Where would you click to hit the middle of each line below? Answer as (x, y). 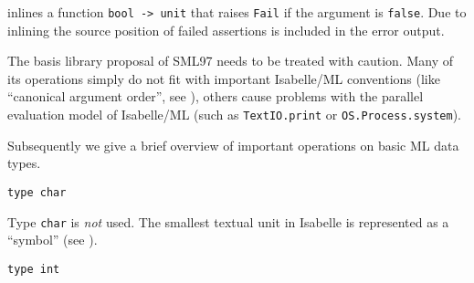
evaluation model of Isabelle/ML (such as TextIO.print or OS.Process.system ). (235, 115)
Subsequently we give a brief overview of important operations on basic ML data (233, 145)
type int (34, 269)
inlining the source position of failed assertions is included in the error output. (226, 30)
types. (24, 163)
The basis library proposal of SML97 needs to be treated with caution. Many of (230, 61)
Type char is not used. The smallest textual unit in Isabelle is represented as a (228, 221)
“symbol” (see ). (53, 240)
